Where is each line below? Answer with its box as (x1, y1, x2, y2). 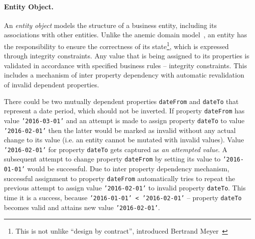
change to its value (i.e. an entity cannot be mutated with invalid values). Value (4, 134, 244, 145)
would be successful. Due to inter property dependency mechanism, (27, 163, 229, 174)
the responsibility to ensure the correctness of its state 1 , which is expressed (4, 39, 229, 51)
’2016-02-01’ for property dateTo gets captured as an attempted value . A (4, 144, 228, 154)
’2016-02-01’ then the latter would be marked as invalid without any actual (4, 125, 236, 135)
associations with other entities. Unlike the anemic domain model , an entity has (4, 29, 247, 40)
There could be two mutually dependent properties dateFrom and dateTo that (4, 96, 239, 106)
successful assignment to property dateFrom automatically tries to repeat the (4, 173, 235, 183)
